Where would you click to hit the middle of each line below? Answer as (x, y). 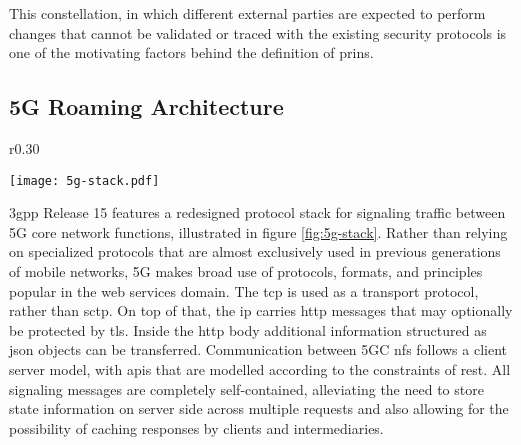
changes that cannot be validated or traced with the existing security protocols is (258, 32)
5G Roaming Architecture (146, 106)
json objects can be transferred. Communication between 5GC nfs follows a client (258, 349)
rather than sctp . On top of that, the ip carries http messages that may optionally (261, 310)
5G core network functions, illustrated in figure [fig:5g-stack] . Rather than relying (258, 231)
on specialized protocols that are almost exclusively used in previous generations (255, 251)
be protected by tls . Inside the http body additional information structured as (248, 329)
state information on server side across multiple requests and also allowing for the (259, 408)
